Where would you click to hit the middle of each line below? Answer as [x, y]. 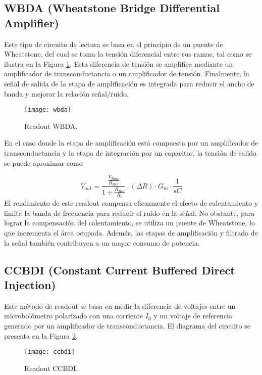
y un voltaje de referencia [193, 316]
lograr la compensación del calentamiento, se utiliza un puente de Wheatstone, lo [129, 223]
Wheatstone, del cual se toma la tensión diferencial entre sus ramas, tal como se [128, 54]
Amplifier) [32, 22]
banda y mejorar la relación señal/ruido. [66, 93]
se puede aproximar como [43, 162]
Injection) [30, 284]
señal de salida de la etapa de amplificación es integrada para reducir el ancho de [129, 83]
